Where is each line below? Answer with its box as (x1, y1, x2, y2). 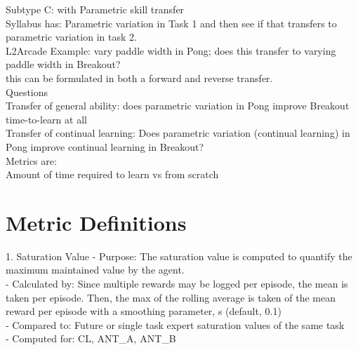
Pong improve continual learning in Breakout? (6, 139, 204, 154)
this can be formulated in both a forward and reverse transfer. (6, 70, 273, 85)
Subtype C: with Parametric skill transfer (6, 2, 185, 16)
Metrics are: (6, 153, 57, 168)
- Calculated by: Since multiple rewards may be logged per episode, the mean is (6, 276, 348, 291)
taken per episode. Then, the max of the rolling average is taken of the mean (6, 290, 336, 304)
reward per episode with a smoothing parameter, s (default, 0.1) (6, 304, 281, 318)
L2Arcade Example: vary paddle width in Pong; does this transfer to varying (6, 43, 336, 58)
